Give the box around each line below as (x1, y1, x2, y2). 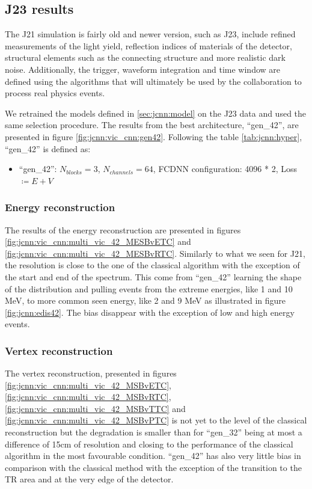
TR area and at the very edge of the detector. (5, 473, 174, 485)
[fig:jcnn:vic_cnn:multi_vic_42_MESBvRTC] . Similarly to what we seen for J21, (5, 247, 305, 259)
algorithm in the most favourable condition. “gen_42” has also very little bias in (5, 449, 301, 462)
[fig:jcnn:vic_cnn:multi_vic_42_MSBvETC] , (5, 378, 171, 391)
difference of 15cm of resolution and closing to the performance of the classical (5, 437, 293, 450)
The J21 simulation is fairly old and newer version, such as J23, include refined (5, 28, 296, 40)
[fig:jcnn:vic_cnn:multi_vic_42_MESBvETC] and (5, 235, 191, 248)
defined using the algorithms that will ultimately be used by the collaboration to (5, 75, 302, 87)
